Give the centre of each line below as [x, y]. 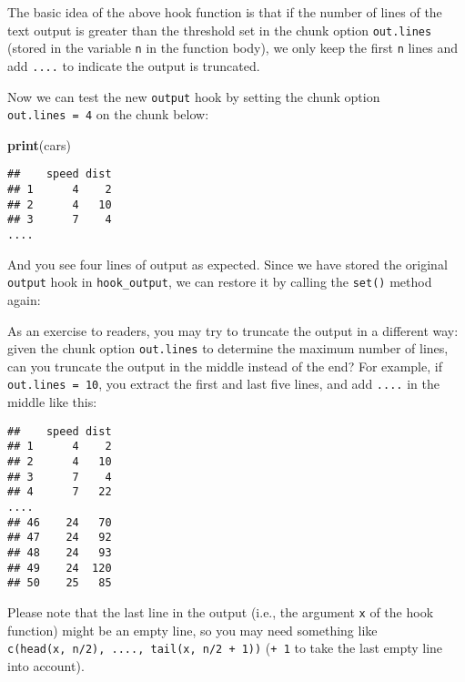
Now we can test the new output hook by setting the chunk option [194, 96]
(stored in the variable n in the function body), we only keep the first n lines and [233, 48]
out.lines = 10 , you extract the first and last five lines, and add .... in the [223, 384]
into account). [46, 665]
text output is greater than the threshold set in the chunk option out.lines [220, 30]
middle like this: [52, 402]
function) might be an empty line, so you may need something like [192, 630]
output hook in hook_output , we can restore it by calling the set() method [220, 282]
